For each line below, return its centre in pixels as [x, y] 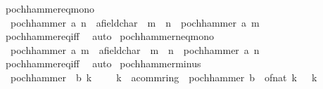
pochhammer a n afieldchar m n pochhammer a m [135, 22]
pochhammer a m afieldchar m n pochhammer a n [135, 49]
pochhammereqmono [50, 8]
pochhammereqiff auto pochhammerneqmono [110, 36]
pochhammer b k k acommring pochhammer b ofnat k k [164, 77]
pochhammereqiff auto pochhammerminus [103, 63]
